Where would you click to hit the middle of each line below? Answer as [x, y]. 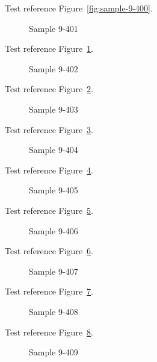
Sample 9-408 [54, 311]
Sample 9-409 [54, 352]
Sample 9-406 [54, 230]
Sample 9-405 [54, 190]
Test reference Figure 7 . [49, 291]
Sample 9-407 [54, 271]
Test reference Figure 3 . [49, 129]
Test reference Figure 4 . [49, 170]
